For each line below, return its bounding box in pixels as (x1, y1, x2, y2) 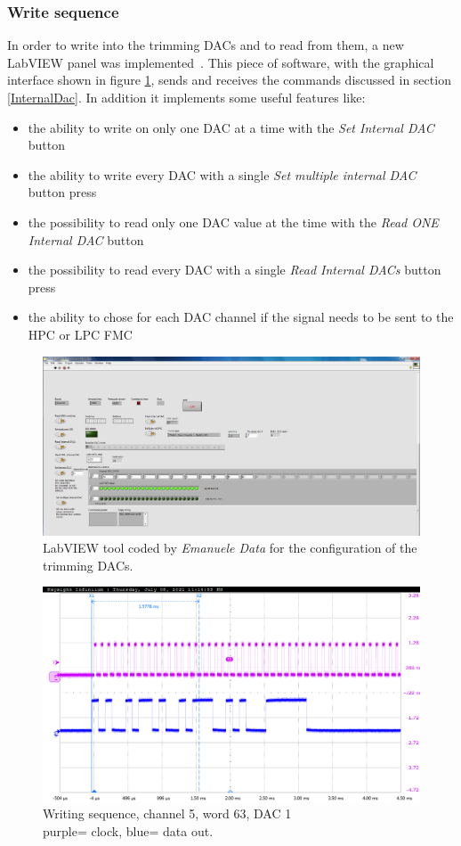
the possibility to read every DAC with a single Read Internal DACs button (28, 260, 441, 279)
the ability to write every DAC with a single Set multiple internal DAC (28, 165, 417, 184)
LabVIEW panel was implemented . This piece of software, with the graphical (7, 53, 434, 71)
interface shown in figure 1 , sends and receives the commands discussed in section (7, 70, 451, 89)
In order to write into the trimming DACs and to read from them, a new (7, 36, 404, 54)
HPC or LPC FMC (28, 324, 133, 343)
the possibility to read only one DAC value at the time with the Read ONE (28, 212, 439, 231)
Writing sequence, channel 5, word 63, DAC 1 (43, 804, 292, 823)
